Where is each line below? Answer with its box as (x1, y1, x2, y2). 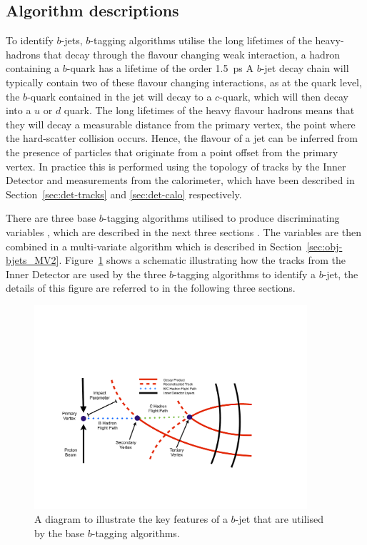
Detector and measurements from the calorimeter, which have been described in (6, 173, 355, 188)
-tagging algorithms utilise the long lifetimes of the (90, 33, 312, 48)
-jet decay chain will (261, 61, 349, 76)
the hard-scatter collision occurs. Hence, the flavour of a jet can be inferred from (6, 131, 358, 146)
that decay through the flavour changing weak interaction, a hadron (44, 46, 341, 61)
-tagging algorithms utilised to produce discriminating (103, 210, 340, 225)
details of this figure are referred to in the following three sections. (6, 280, 296, 295)
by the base (34, 525, 85, 540)
